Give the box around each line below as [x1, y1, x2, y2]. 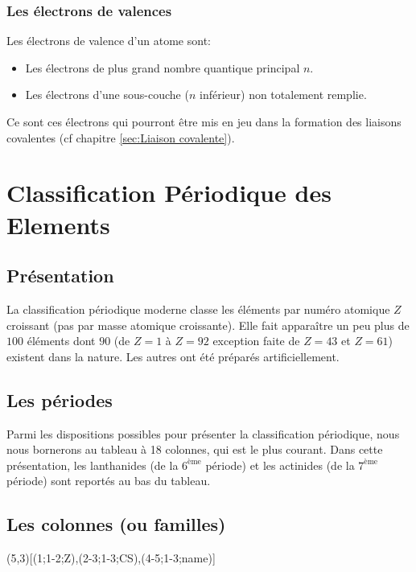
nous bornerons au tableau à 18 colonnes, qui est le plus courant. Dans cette [6, 441, 383, 458]
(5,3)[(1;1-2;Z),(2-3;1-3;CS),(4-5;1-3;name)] [6, 549, 216, 566]
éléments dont [27, 332, 96, 349]
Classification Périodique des [6, 176, 332, 209]
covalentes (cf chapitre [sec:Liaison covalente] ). [6, 129, 235, 146]
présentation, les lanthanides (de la [6, 456, 179, 473]
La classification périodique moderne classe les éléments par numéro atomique [6, 300, 390, 317]
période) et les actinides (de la [205, 456, 355, 473]
